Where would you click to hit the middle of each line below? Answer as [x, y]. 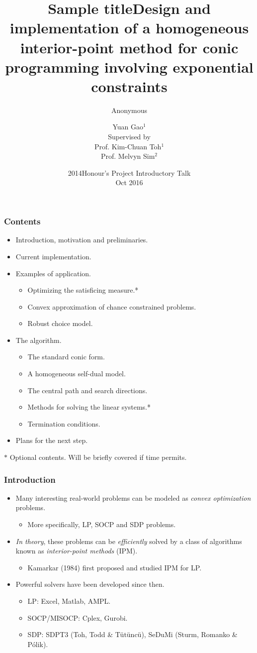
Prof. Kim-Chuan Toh [128, 146]
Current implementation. [53, 256]
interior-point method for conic [129, 47]
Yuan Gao [128, 127]
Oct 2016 [129, 182]
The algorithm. [39, 340]
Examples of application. [53, 273]
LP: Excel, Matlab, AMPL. [69, 601]
